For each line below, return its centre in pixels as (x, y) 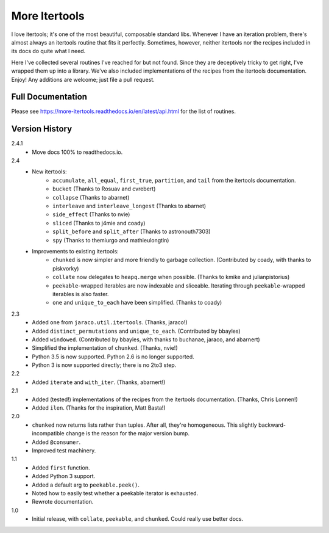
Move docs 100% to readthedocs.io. (77, 152)
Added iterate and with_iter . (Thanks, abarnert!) (99, 382)
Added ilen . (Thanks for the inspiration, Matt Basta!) (99, 408)
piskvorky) (66, 268)
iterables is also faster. (81, 294)
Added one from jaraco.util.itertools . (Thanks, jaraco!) (110, 322)
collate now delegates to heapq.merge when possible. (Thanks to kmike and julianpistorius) (171, 277)
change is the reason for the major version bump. (128, 433)
